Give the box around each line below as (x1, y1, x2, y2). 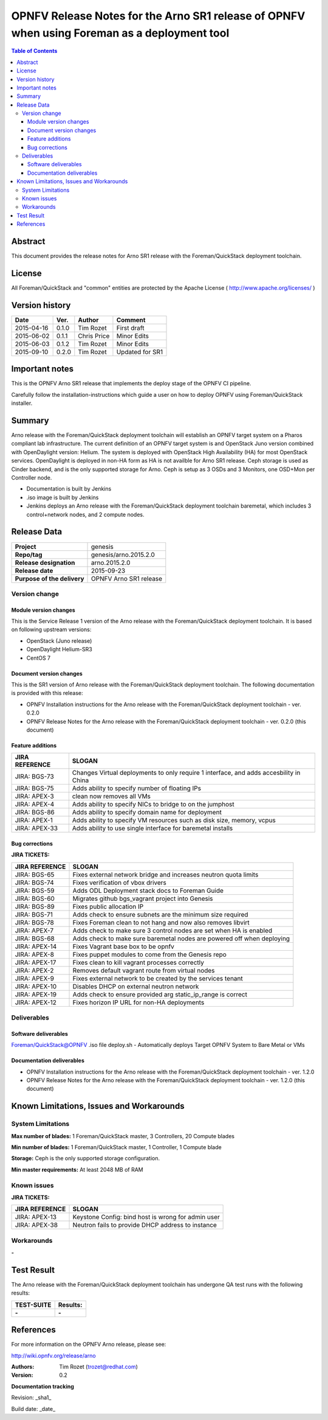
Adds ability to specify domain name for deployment (72, 808, 222, 817)
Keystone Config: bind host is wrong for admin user (72, 1213, 220, 1222)
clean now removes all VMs (72, 792, 151, 800)
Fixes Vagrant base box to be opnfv (72, 942, 174, 951)
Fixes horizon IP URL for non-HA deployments (72, 998, 205, 1007)
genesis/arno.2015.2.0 (91, 550, 155, 559)
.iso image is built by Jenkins (26, 494, 99, 501)
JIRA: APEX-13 (15, 1213, 57, 1222)
